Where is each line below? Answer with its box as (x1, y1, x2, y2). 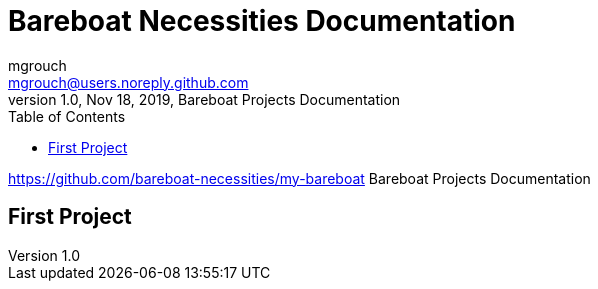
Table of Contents (8, 107, 126, 125)
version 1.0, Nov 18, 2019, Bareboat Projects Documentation (8, 90, 401, 108)
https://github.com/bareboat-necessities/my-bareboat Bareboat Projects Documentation (8, 169, 591, 187)
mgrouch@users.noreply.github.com (8, 73, 249, 91)
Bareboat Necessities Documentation (8, 4, 516, 38)
